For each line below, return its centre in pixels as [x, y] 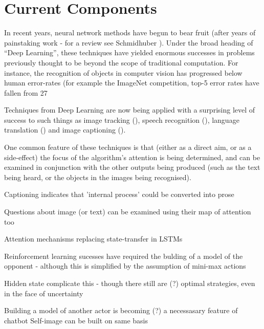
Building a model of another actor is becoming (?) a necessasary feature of [121, 310]
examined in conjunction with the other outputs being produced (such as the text [132, 167]
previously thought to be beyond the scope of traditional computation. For [121, 62]
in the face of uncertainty [44, 293]
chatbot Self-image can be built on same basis [76, 320]
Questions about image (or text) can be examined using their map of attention [128, 212]
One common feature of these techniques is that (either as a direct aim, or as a [128, 147]
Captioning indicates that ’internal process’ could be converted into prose [119, 194]
